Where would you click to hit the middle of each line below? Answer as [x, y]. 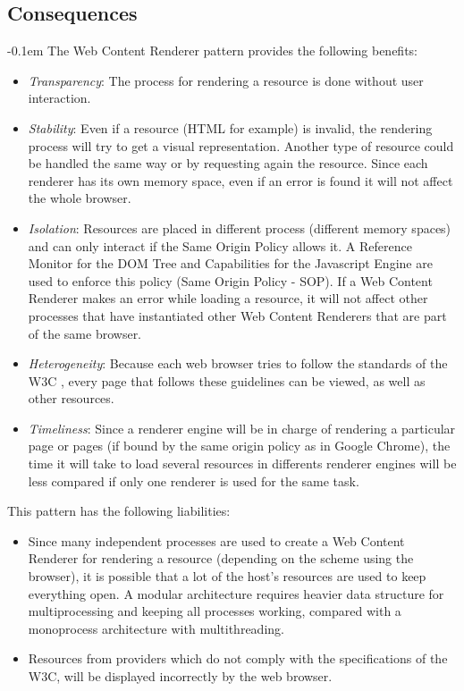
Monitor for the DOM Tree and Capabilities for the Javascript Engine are [230, 263]
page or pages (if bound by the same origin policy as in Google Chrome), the [239, 446]
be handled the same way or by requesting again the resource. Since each [228, 163]
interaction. [59, 98]
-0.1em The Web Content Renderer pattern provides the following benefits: [213, 51]
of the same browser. [85, 333]
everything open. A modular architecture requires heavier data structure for [236, 593]
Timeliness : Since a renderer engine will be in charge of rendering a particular [242, 428]
